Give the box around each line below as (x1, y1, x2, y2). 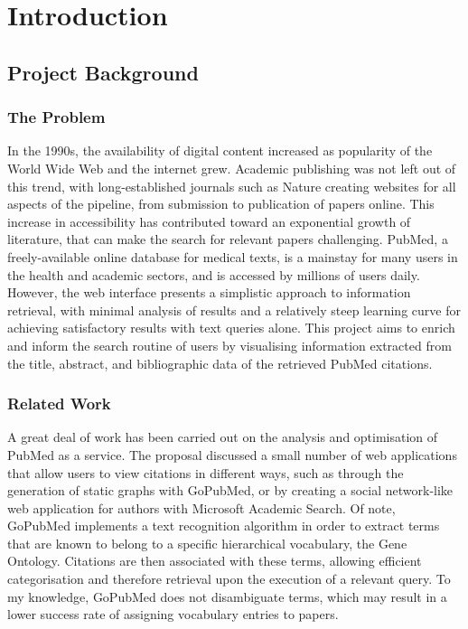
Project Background (7, 58, 199, 86)
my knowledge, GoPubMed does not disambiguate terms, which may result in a (7, 587, 447, 606)
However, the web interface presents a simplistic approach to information (7, 283, 411, 302)
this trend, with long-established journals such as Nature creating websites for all (7, 176, 456, 195)
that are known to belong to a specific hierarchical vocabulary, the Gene (7, 533, 407, 552)
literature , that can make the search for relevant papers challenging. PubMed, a (7, 230, 448, 249)
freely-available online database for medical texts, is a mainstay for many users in (7, 247, 458, 266)
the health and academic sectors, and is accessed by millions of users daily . (7, 265, 420, 284)
